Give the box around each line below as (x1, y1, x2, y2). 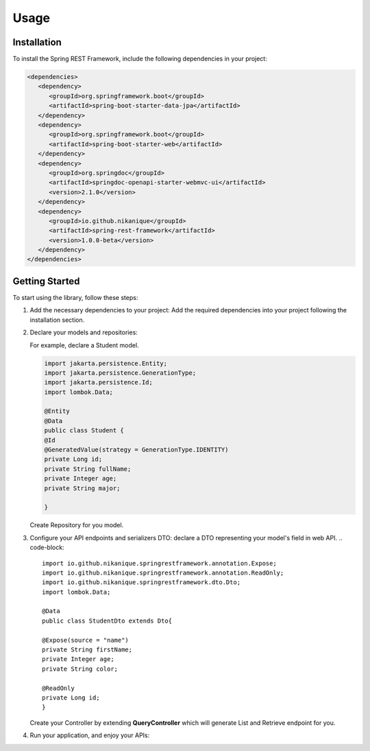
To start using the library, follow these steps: (12, 293, 138, 301)
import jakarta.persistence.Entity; (44, 359, 168, 367)
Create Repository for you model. (29, 521, 124, 529)
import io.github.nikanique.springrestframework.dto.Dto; (42, 579, 241, 586)
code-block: (29, 543, 64, 552)
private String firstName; (42, 646, 133, 654)
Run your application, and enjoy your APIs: (29, 731, 150, 739)
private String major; (44, 484, 121, 492)
